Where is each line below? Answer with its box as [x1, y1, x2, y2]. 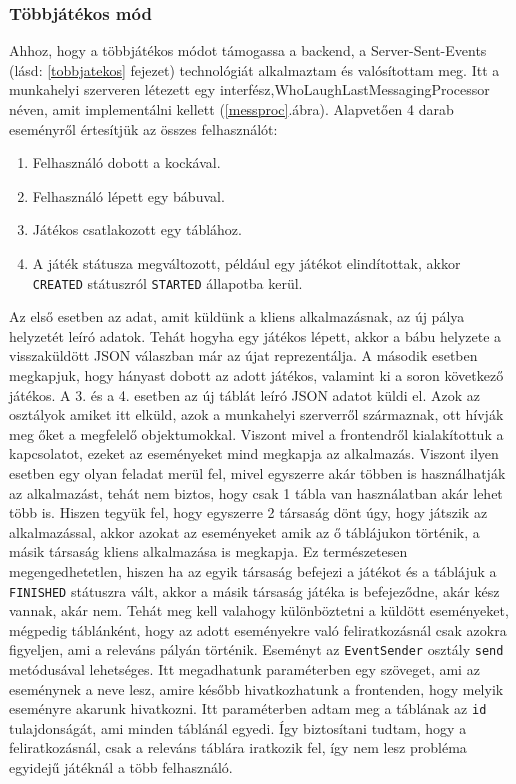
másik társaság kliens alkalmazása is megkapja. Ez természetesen [9, 541, 408, 562]
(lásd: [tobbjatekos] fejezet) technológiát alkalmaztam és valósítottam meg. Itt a [9, 59, 500, 80]
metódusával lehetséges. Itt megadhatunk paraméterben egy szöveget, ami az [9, 659, 480, 680]
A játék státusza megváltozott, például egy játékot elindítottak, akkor [32, 252, 461, 273]
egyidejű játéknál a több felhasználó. [9, 757, 233, 778]
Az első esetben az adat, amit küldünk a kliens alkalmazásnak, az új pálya [9, 306, 465, 327]
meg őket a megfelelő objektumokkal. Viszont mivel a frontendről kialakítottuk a [9, 423, 504, 444]
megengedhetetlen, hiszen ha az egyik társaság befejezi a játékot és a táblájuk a [9, 560, 497, 581]
